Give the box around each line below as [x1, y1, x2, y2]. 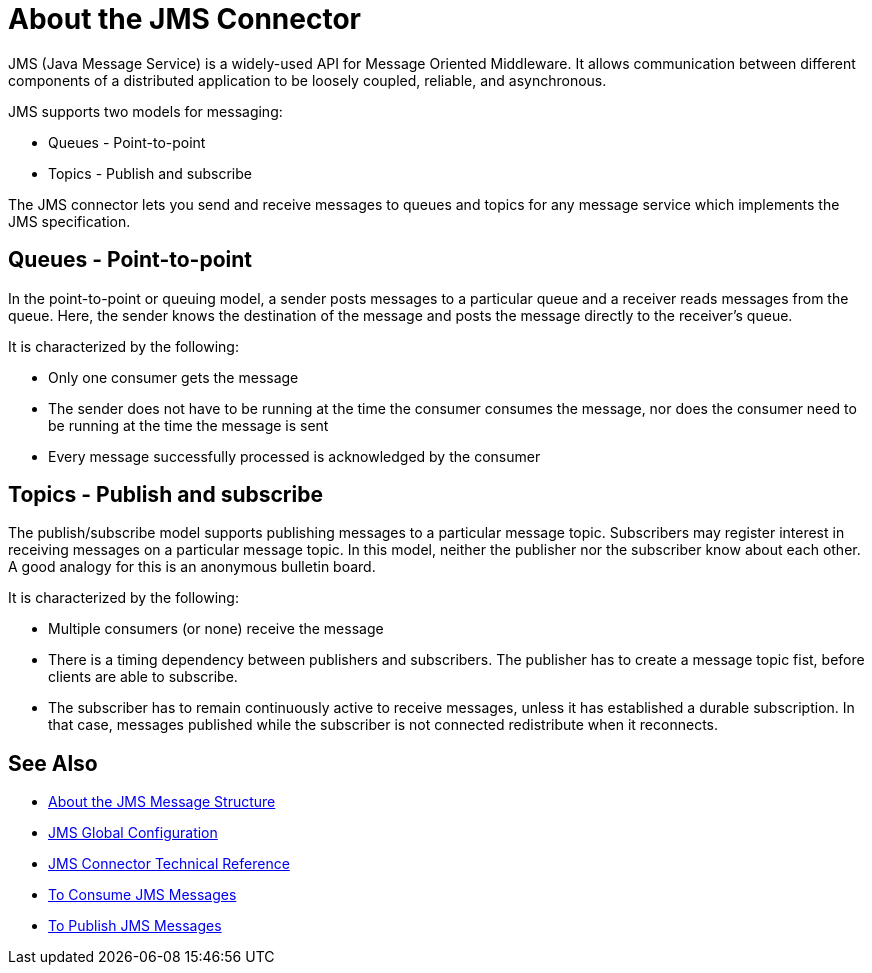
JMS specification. [8, 212, 131, 230]
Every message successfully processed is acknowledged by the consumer [48, 447, 541, 465]
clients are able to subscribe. [48, 668, 238, 686]
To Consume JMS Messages [48, 886, 237, 904]
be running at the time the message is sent [48, 416, 329, 434]
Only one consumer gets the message [48, 368, 299, 386]
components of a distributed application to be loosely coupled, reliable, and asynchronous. [8, 71, 607, 89]
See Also [8, 750, 98, 776]
